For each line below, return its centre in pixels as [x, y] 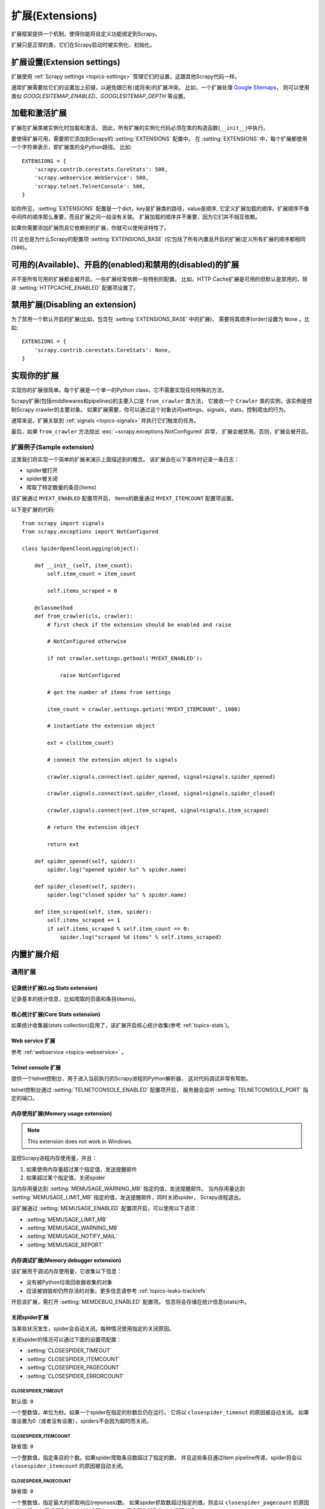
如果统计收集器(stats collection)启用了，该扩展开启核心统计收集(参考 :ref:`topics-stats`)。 [122, 1026]
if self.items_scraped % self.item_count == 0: [119, 929]
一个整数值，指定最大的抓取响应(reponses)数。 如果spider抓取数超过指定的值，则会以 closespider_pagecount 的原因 [160, 1502]
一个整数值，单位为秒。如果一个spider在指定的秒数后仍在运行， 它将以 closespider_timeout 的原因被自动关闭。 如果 [160, 1412]
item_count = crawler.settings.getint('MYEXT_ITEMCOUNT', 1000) [144, 709]
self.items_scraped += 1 [84, 920]
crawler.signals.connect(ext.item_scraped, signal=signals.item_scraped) [158, 811]
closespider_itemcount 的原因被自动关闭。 [69, 1466]
